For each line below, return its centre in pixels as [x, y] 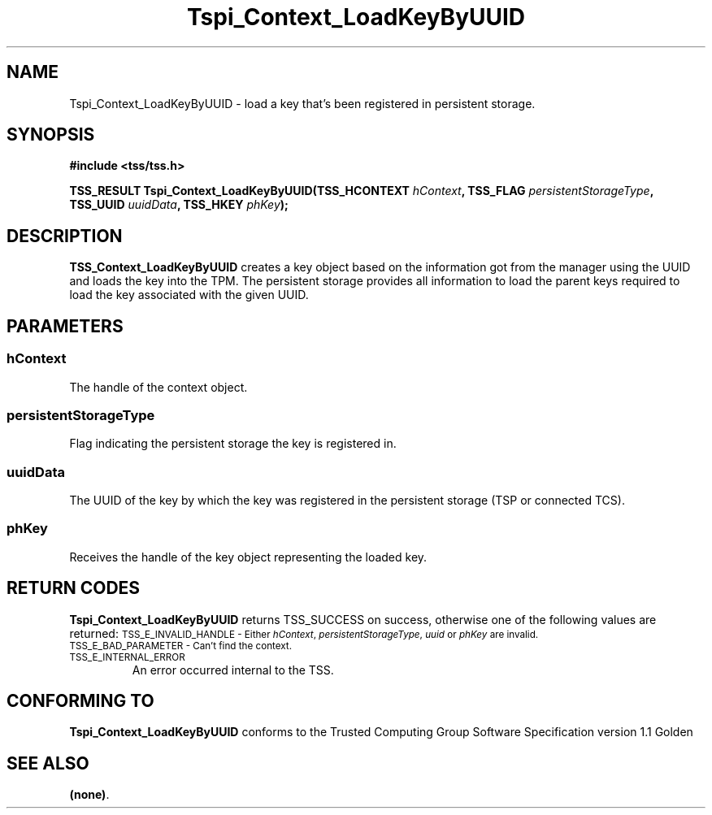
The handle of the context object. [158, 387]
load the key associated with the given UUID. [189, 295]
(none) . [89, 795]
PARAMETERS [65, 326]
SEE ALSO [48, 763]
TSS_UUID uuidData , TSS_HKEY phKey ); [179, 205]
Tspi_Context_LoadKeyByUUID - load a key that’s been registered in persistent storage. [302, 103]
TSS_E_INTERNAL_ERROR [127, 657]
